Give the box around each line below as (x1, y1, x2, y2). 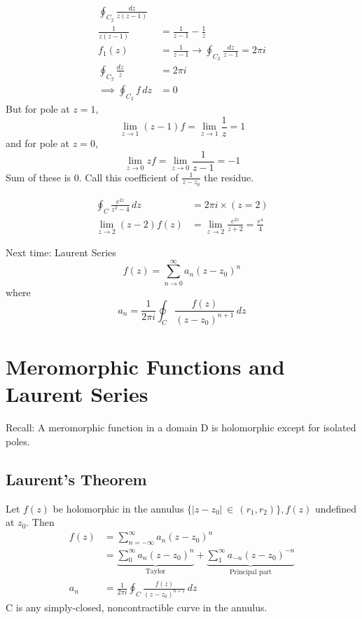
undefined (314, 501, 357, 515)
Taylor (145, 568, 166, 576)
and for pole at (6, 136, 70, 150)
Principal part (229, 569, 272, 576)
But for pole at (6, 102, 70, 116)
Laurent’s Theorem (6, 468, 147, 489)
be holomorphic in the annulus (53, 501, 184, 515)
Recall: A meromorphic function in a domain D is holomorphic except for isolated (6, 420, 356, 435)
